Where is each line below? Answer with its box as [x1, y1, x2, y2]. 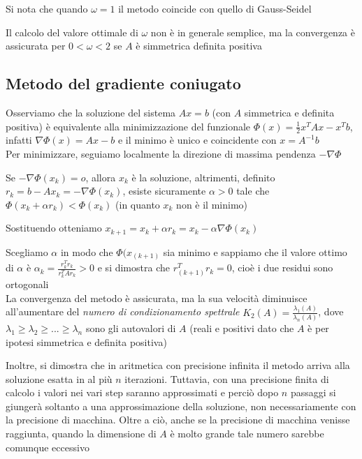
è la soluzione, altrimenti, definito [131, 170, 275, 184]
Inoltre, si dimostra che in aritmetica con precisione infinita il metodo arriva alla [6, 358, 350, 373]
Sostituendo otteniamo [6, 220, 102, 235]
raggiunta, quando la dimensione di [6, 426, 157, 441]
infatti [6, 133, 32, 147]
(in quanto [115, 197, 160, 211]
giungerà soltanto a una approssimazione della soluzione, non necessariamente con [6, 398, 356, 413]
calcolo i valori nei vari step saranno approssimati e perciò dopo [6, 385, 279, 400]
